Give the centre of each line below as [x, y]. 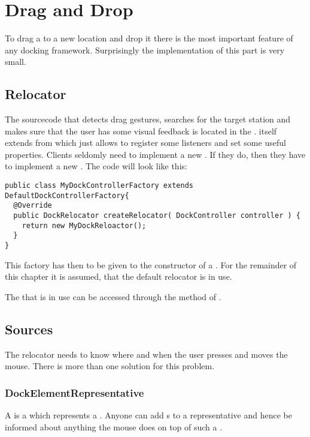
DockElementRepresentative [75, 392]
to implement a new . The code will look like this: [96, 166]
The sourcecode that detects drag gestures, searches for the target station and [148, 119]
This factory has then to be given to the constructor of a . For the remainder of [151, 264]
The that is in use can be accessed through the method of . [113, 296]
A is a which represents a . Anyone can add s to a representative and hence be [148, 415]
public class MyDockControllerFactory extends [99, 186]
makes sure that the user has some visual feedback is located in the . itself [141, 131]
